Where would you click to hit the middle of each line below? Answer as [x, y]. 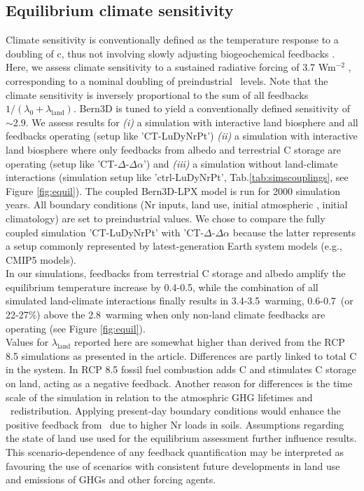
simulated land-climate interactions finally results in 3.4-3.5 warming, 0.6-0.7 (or [180, 301]
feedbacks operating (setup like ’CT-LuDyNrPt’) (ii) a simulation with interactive [182, 136]
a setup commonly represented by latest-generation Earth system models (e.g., [174, 246]
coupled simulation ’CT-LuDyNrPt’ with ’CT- [105, 232]
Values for [27, 342]
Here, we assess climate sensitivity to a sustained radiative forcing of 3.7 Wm [171, 67]
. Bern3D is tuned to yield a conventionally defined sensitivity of [211, 108]
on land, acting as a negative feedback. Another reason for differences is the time [179, 383]
